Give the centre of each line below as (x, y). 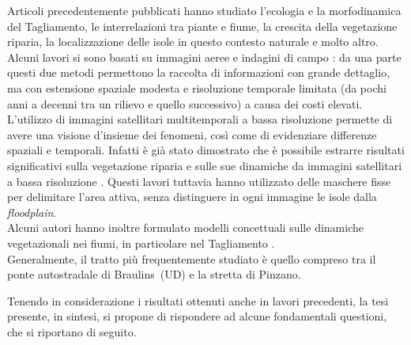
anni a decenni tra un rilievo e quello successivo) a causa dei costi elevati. (185, 103)
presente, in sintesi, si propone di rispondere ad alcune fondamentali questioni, (197, 316)
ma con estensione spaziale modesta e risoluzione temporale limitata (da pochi (197, 87)
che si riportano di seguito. (72, 331)
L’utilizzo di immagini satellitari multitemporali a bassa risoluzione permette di (200, 119)
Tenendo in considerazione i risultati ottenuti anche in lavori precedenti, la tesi (198, 300)
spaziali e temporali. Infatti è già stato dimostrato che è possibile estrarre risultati (206, 150)
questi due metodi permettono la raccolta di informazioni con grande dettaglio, (199, 72)
